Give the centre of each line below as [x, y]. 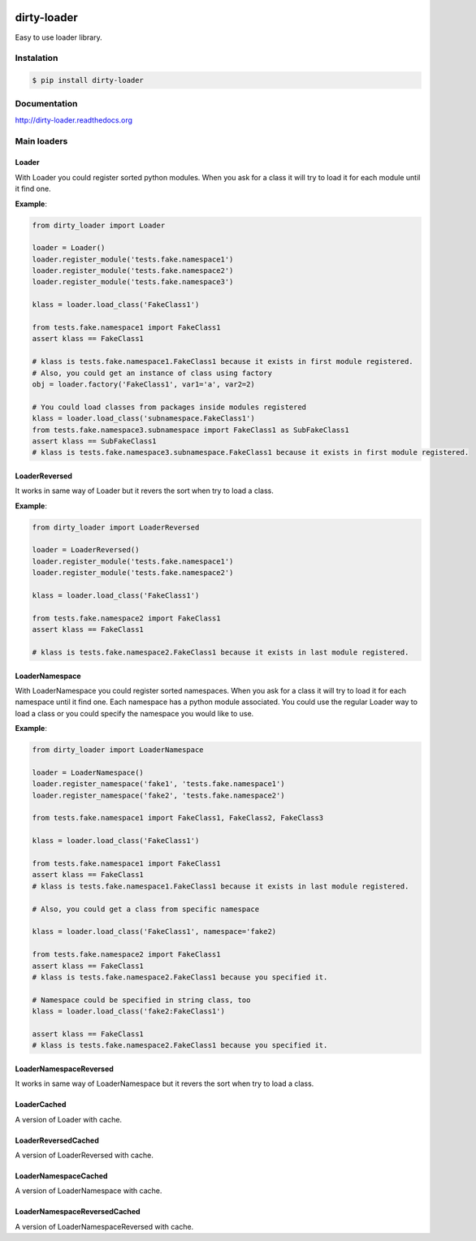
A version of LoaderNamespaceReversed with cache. [104, 1226]
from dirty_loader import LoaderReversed [116, 527]
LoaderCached [41, 1105]
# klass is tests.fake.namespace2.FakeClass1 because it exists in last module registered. [221, 652]
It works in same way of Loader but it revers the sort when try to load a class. [144, 491]
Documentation [46, 104]
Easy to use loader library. [59, 37]
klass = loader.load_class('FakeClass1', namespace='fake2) [154, 932]
